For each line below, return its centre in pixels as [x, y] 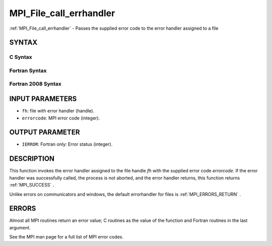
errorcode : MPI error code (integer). [61, 118]
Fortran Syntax [28, 71]
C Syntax [21, 57]
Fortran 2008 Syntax [35, 84]
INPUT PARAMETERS [43, 99]
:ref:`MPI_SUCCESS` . [32, 185]
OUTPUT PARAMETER [45, 132]
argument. [20, 227]
